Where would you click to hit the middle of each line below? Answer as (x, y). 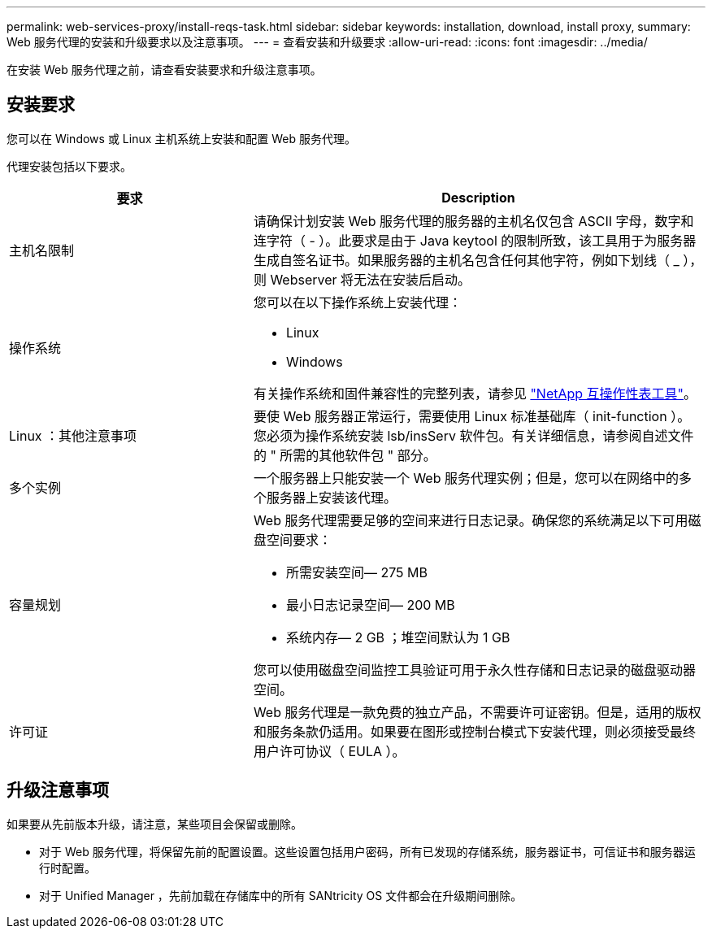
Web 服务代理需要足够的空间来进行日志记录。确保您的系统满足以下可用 (471, 520)
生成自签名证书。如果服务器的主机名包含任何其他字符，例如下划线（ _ (466, 260)
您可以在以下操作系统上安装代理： (357, 302)
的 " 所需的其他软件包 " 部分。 (345, 455)
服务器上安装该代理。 (331, 497)
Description (478, 197)
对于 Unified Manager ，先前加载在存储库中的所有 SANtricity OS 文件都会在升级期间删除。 (281, 895)
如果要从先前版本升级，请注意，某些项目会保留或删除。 (154, 824)
